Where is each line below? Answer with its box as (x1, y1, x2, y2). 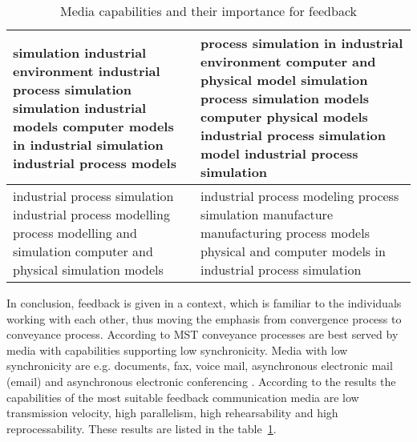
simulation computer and (13, 242, 153, 260)
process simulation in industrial (200, 34, 403, 52)
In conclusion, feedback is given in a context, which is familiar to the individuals (6, 295, 402, 311)
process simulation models (200, 89, 370, 107)
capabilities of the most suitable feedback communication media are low (6, 388, 359, 405)
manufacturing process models (200, 223, 370, 242)
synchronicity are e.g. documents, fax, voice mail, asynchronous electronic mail (6, 357, 393, 374)
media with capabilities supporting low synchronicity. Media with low (6, 341, 348, 358)
